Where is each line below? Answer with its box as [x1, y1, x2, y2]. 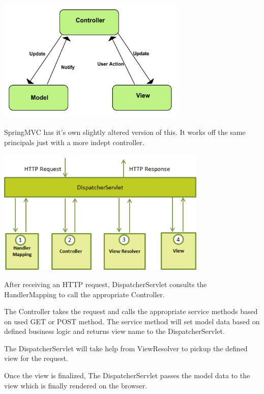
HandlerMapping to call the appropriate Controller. [4, 289, 165, 299]
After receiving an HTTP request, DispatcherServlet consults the [4, 278, 207, 289]
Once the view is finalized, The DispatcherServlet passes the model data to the [4, 370, 250, 381]
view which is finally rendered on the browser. [4, 380, 148, 390]
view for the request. [4, 353, 68, 363]
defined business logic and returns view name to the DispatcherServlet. [4, 326, 225, 336]
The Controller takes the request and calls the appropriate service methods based [4, 306, 258, 317]
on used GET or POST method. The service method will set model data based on [4, 316, 260, 326]
